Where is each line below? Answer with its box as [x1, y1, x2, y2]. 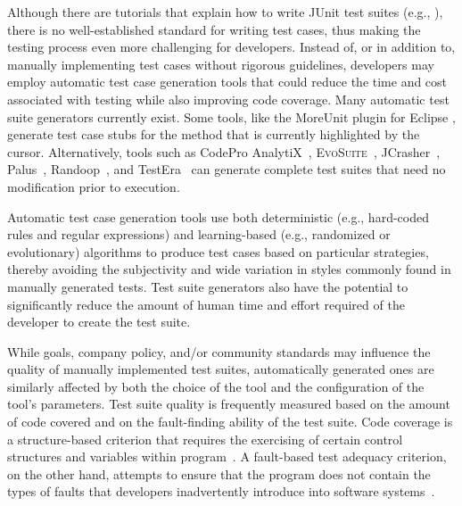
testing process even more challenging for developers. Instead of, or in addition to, [7, 37, 456, 56]
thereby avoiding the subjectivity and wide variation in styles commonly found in [7, 260, 451, 278]
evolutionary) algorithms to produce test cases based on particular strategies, [7, 242, 429, 261]
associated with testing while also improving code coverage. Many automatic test [7, 89, 450, 108]
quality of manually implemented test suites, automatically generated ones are [7, 360, 434, 378]
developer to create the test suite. [7, 312, 191, 331]
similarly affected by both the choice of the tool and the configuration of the [7, 377, 425, 395]
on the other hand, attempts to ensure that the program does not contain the [7, 464, 431, 483]
